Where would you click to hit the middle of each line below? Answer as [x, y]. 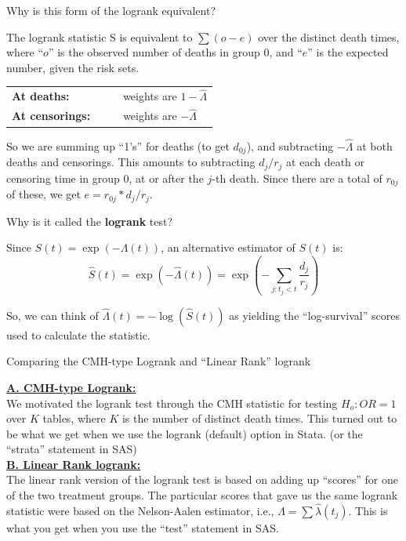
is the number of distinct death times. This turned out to [259, 418]
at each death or [326, 162]
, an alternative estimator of [228, 247]
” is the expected [348, 52]
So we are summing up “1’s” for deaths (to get [118, 145]
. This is [368, 510]
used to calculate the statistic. [78, 334]
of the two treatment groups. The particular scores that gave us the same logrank [202, 495]
